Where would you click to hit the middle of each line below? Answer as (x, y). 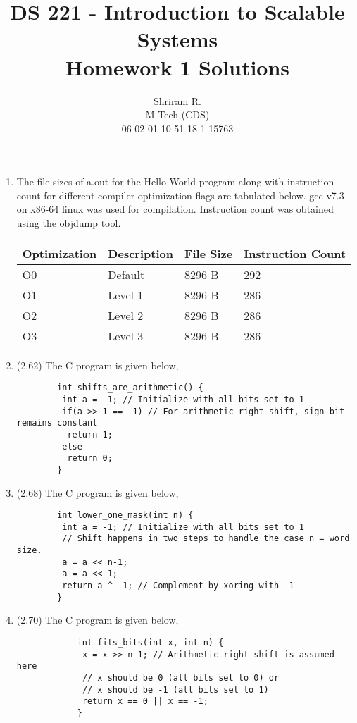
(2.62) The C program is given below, (98, 365)
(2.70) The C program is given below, (98, 620)
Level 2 (126, 315)
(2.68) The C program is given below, (98, 492)
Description (140, 253)
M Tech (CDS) (177, 115)
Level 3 (126, 335)
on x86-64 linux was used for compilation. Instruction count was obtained (175, 209)
